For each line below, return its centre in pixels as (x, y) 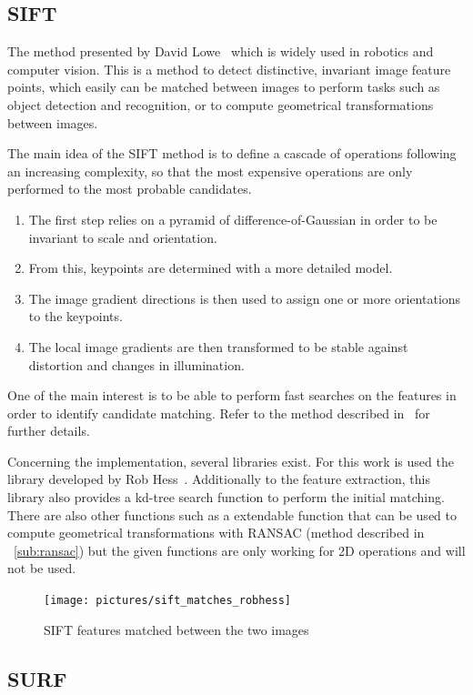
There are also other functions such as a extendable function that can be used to (232, 514)
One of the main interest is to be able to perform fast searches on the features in (232, 395)
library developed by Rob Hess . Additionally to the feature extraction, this (219, 479)
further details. (49, 431)
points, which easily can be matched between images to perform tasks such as (224, 87)
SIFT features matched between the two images (176, 629)
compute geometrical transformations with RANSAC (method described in (216, 533)
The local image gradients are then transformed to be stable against (218, 346)
